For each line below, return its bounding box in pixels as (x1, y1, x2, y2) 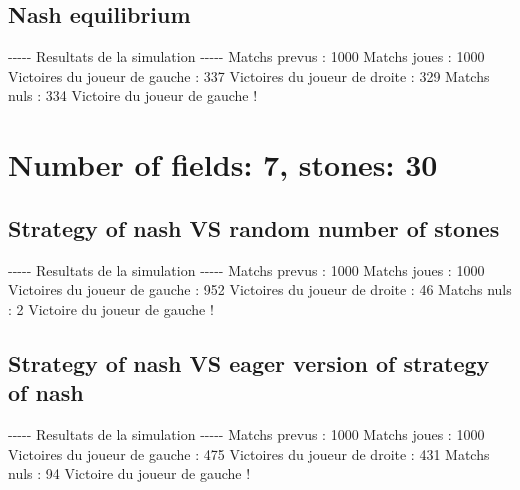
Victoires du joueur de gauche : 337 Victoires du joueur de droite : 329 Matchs (8, 65, 490, 86)
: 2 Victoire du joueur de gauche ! (8, 298, 214, 319)
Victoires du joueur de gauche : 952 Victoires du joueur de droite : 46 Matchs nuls (8, 279, 512, 300)
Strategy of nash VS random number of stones (8, 212, 500, 243)
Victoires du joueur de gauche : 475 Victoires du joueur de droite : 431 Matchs (8, 443, 490, 464)
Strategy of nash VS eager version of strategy (8, 347, 490, 378)
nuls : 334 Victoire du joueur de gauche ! (8, 85, 258, 106)
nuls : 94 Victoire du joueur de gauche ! (8, 463, 251, 484)
